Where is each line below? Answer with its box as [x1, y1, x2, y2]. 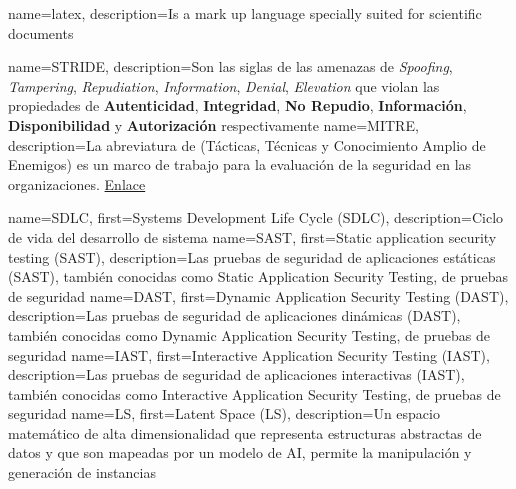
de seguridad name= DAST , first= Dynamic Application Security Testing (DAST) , [8, 285, 509, 306]
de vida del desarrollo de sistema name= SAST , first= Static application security [8, 226, 497, 247]
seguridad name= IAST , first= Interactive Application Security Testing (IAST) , [8, 344, 490, 365]
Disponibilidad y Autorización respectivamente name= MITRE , [8, 114, 419, 135]
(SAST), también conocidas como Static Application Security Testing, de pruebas [8, 266, 509, 287]
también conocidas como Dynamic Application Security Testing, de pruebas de [8, 324, 490, 345]
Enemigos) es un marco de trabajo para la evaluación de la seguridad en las [8, 154, 472, 175]
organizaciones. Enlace [8, 173, 146, 194]
